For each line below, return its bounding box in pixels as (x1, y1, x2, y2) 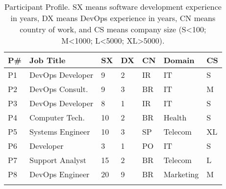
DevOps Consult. (29, 83, 88, 94)
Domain (163, 54, 195, 66)
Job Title (29, 54, 66, 66)
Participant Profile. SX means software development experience (4, 1, 222, 12)
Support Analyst (29, 154, 87, 165)
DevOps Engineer (29, 168, 90, 180)
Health (163, 112, 187, 123)
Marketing (163, 168, 199, 180)
